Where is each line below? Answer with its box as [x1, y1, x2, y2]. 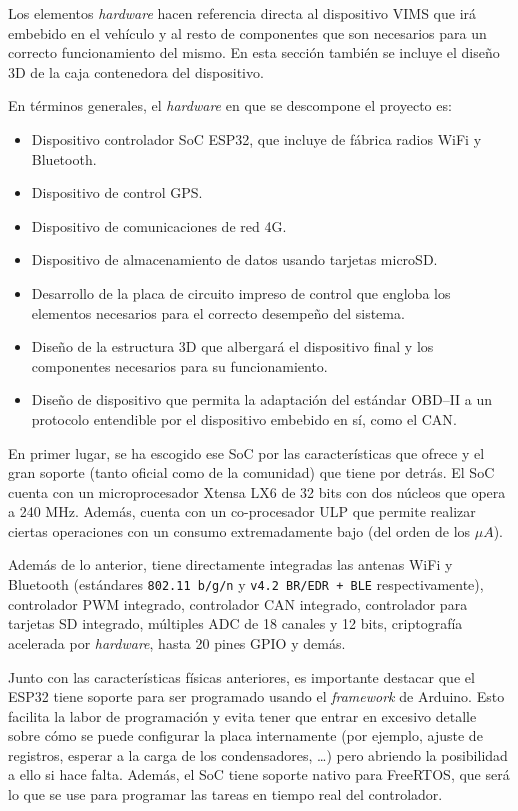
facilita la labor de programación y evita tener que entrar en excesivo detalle [8, 705, 477, 726]
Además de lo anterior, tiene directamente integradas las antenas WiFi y [8, 554, 453, 575]
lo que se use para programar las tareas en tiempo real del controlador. [8, 784, 443, 805]
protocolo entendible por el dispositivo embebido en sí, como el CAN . [31, 408, 457, 429]
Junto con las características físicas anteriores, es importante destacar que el [8, 666, 475, 687]
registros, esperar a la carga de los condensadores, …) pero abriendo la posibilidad [8, 744, 508, 765]
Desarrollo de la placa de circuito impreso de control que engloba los [31, 282, 451, 303]
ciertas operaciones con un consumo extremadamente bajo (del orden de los [8, 520, 471, 541]
